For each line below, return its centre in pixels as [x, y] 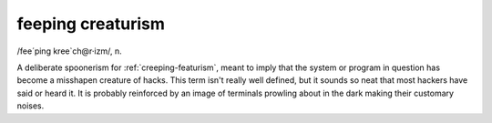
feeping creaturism [91, 24]
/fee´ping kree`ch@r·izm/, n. [69, 51]
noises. [31, 106]
